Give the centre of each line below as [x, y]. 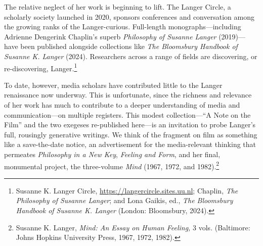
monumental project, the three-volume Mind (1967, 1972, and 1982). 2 [112, 165]
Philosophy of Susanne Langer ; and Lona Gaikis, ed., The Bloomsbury [124, 200]
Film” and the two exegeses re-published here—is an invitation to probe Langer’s [130, 125]
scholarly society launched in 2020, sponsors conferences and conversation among [129, 16]
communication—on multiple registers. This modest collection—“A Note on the [127, 114]
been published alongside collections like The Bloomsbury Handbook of [129, 46]
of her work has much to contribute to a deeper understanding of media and [122, 105]
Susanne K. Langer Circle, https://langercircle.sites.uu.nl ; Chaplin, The [127, 190]
